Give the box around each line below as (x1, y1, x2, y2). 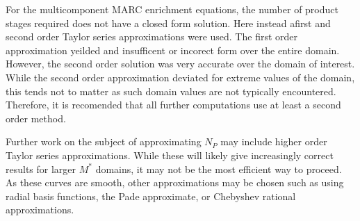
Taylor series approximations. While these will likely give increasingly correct (6, 147, 334, 162)
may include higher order (220, 134, 327, 149)
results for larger (6, 161, 76, 176)
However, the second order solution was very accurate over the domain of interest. (6, 56, 355, 71)
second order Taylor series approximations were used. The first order (6, 29, 298, 44)
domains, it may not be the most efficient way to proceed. (95, 161, 342, 176)
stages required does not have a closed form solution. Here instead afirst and (6, 15, 331, 30)
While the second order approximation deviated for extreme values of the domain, (6, 69, 355, 84)
